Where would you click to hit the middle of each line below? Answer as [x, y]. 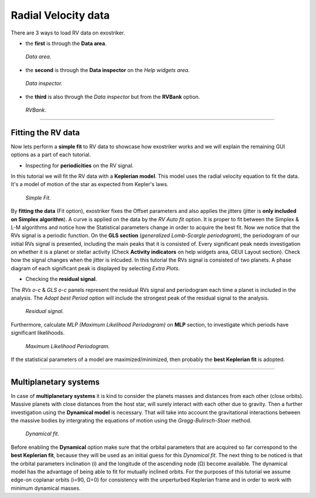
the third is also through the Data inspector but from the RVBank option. [113, 97]
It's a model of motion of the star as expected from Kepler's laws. [90, 184]
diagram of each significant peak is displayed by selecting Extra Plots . [95, 268]
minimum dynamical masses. [46, 488]
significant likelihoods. [38, 333]
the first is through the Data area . [66, 43]
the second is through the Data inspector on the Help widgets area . [108, 70]
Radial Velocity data [60, 15]
